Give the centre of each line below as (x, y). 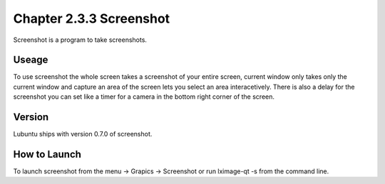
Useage (31, 60)
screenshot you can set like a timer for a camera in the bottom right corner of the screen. (144, 97)
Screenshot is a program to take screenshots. (80, 40)
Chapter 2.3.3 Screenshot (92, 18)
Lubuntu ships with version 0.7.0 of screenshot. (83, 134)
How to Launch (47, 154)
